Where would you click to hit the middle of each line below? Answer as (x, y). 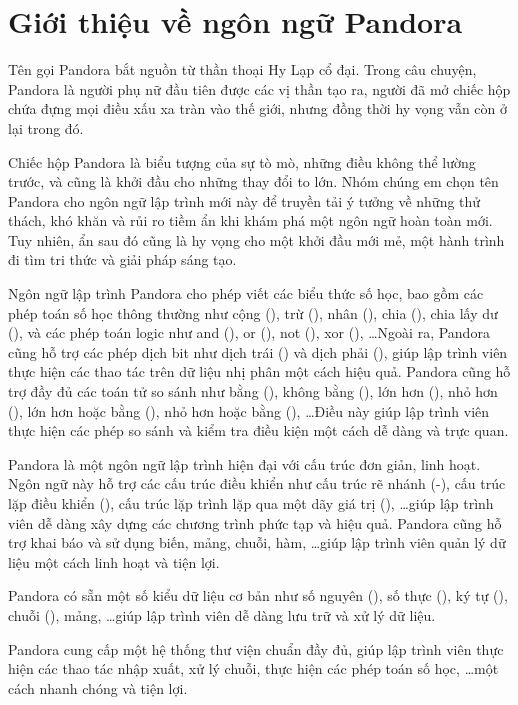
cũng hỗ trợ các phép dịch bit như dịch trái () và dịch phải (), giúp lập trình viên (258, 351)
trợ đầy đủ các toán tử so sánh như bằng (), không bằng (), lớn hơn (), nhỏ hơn (253, 391)
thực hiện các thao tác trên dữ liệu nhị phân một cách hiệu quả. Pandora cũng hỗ (259, 371)
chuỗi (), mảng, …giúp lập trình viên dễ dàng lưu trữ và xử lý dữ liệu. (222, 614)
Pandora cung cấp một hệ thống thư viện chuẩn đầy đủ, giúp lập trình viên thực (256, 648)
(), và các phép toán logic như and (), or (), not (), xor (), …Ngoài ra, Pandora (249, 332)
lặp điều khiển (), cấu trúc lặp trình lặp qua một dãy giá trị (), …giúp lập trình (251, 503)
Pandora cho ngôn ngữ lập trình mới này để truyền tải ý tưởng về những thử (244, 200)
